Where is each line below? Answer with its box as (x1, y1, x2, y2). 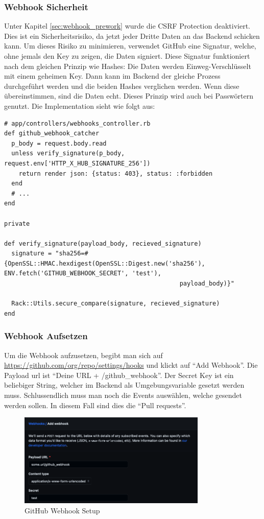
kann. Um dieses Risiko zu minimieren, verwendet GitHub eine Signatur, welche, (4, 40, 256, 51)
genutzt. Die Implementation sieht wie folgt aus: (4, 100, 155, 111)
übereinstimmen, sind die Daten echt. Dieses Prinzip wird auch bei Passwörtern (4, 90, 253, 101)
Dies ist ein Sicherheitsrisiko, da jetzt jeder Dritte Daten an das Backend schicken (4, 30, 260, 41)
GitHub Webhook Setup (25, 505, 100, 515)
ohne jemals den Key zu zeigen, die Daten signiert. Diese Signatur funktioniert (4, 51, 250, 61)
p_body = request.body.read (11, 139, 107, 147)
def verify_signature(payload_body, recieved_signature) (4, 240, 202, 247)
